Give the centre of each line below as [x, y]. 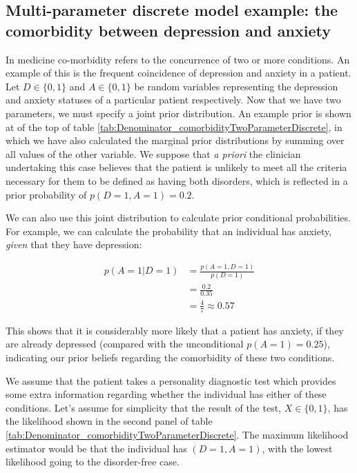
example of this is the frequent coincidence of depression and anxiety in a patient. [178, 73]
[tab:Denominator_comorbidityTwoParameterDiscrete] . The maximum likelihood [177, 434]
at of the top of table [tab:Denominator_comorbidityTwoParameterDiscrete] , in [174, 127]
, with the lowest [297, 448]
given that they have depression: [74, 244]
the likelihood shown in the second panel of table [109, 421]
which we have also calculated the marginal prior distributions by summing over [175, 140]
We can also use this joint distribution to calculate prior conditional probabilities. [178, 218]
